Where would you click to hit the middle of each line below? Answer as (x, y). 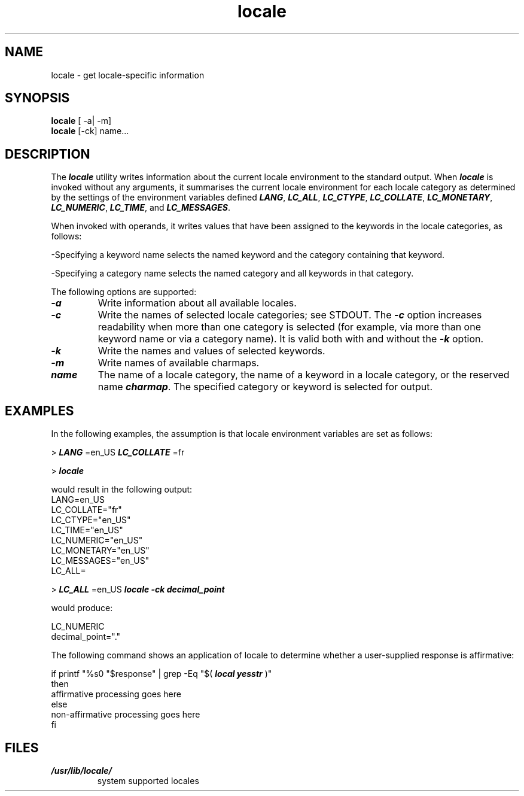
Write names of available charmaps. (179, 363)
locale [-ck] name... (90, 131)
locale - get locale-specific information (128, 75)
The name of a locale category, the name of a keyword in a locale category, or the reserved (304, 375)
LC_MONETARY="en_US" (100, 551)
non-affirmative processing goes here (126, 715)
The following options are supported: (124, 292)
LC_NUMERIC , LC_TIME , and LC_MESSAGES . (141, 208)
